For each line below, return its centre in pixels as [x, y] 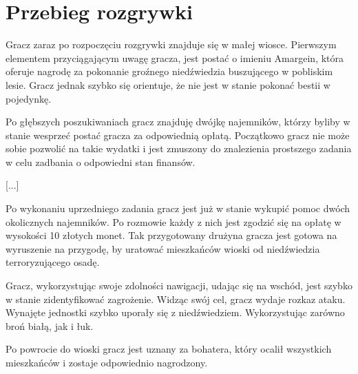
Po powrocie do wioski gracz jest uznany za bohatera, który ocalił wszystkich [169, 349]
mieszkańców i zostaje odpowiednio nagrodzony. [107, 362]
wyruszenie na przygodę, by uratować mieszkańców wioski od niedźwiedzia [163, 248]
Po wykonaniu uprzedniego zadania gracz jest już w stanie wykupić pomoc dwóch [178, 208]
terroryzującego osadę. [53, 262]
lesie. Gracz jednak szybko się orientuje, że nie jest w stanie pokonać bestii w [168, 84]
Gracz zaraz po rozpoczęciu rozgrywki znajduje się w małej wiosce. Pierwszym [171, 44]
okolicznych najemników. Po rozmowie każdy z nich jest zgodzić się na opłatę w [173, 221]
